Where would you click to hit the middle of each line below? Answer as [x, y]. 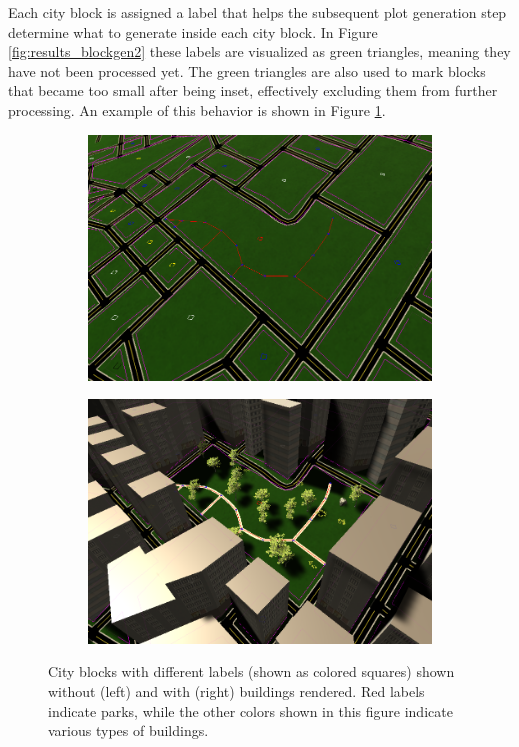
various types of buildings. [128, 730]
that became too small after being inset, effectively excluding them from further [253, 90]
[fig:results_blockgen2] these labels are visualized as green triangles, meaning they [259, 51]
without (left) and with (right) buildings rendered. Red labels [236, 690]
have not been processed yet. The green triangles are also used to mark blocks [247, 70]
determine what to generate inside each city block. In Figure [193, 31]
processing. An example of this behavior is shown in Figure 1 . [197, 109]
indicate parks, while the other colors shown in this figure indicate [250, 710]
